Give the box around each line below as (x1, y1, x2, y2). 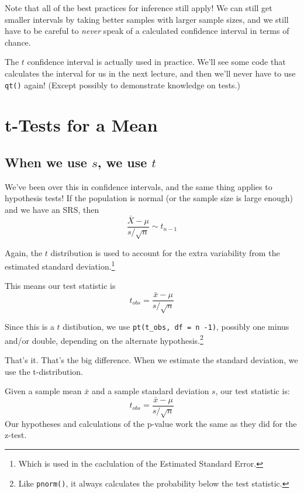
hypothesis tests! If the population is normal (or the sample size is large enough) (5, 192, 293, 204)
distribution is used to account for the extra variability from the (50, 246, 280, 258)
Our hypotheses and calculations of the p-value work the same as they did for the (5, 417, 297, 429)
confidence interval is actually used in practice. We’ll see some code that (27, 56, 286, 68)
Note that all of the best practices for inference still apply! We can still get (5, 2, 272, 13)
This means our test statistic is (5, 280, 116, 292)
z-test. (5, 429, 27, 441)
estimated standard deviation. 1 (5, 258, 115, 272)
